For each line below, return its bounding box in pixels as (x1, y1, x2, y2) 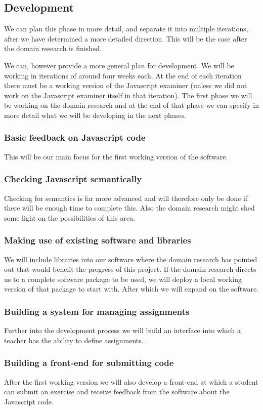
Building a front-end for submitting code (4, 356, 174, 369)
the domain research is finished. (4, 43, 102, 54)
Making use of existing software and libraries (4, 234, 191, 247)
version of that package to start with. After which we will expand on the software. (4, 283, 259, 294)
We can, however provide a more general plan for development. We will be (4, 60, 234, 70)
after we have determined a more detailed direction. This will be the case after (4, 33, 247, 44)
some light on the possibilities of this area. (4, 212, 136, 223)
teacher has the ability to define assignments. (4, 335, 144, 345)
